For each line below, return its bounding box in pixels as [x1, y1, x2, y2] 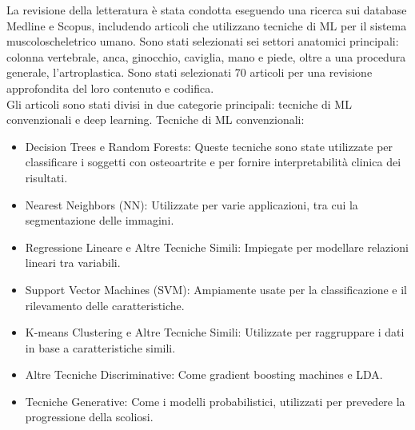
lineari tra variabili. [25, 254, 121, 271]
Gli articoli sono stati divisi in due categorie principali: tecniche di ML [6, 95, 352, 112]
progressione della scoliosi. [25, 408, 154, 425]
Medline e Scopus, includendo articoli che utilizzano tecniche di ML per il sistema [6, 17, 407, 34]
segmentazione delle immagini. [25, 212, 174, 229]
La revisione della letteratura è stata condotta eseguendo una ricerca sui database [6, 2, 407, 18]
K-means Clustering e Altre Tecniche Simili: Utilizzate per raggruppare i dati [25, 324, 405, 340]
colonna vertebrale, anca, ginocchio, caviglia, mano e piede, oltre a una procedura [6, 48, 406, 65]
